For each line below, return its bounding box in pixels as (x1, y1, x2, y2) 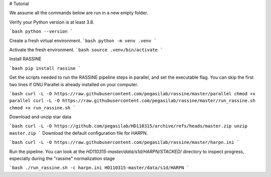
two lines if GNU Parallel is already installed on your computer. (9, 81, 139, 87)
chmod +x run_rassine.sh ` (9, 105, 76, 110)
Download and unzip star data (9, 114, 72, 120)
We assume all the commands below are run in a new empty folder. (9, 10, 148, 16)
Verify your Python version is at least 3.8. (9, 19, 95, 25)
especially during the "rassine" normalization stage (9, 155, 115, 161)
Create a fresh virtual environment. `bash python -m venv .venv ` (9, 38, 157, 44)
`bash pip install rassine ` (9, 65, 81, 71)
